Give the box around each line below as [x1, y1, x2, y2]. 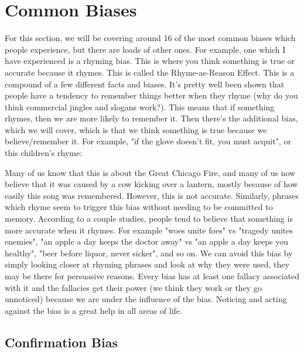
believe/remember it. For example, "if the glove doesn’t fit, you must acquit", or [5, 135, 291, 147]
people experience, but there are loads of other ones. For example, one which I [5, 43, 286, 55]
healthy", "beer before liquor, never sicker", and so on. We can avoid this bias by [5, 246, 293, 259]
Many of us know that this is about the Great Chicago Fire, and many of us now [5, 166, 296, 178]
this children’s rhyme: [5, 147, 83, 159]
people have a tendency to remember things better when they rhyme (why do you [5, 89, 298, 101]
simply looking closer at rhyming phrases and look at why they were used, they [5, 258, 289, 270]
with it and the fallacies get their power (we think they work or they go [5, 281, 262, 293]
